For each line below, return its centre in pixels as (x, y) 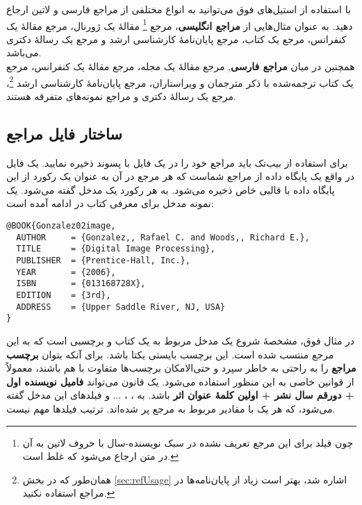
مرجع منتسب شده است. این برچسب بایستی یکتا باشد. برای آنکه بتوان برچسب (170, 354)
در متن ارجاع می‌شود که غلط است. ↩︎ (100, 456)
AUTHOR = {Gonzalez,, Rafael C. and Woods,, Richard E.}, (163, 237)
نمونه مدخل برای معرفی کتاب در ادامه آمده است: (110, 203)
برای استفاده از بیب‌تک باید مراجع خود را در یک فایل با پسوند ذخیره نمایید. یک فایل (177, 162)
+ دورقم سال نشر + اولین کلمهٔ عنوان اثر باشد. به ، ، (239, 395)
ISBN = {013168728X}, (81, 284)
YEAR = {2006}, (66, 272)
